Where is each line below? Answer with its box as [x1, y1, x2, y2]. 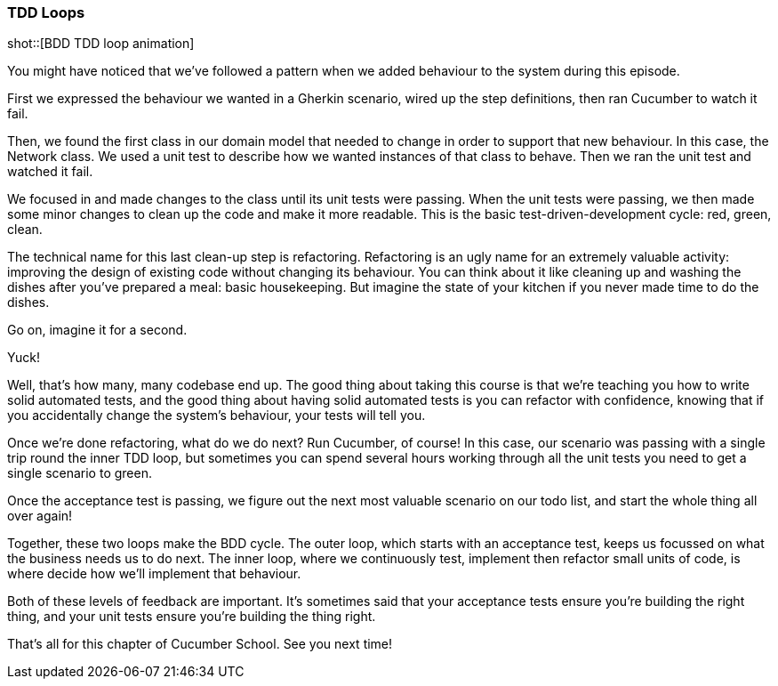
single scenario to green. [7, 465, 152, 481]
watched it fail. [7, 164, 93, 180]
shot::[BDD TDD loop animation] [7, 36, 195, 52]
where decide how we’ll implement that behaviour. [7, 566, 301, 582]
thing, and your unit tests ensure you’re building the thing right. [7, 609, 376, 625]
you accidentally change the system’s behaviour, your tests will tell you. [7, 408, 426, 424]
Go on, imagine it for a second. [7, 322, 188, 338]
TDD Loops [7, 4, 85, 21]
